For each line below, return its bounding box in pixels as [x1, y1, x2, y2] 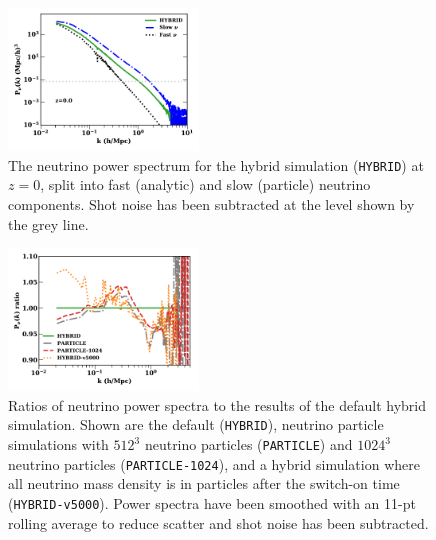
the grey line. [8, 213, 89, 234]
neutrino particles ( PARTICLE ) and [144, 434, 353, 455]
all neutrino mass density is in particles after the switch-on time [8, 473, 400, 494]
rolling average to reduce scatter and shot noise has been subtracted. [8, 512, 429, 533]
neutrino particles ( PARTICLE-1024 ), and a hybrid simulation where [8, 453, 420, 474]
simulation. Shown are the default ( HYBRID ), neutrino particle [8, 414, 384, 435]
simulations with [8, 434, 109, 455]
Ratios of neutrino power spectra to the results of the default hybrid [8, 394, 426, 415]
